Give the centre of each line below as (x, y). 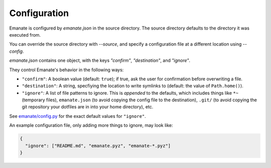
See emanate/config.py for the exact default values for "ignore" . (78, 116)
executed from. (25, 35)
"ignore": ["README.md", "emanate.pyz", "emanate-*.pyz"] (98, 146)
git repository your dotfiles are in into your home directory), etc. (88, 107)
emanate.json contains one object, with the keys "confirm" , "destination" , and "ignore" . (100, 61)
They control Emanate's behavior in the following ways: (66, 70)
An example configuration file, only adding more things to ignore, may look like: (91, 125)
